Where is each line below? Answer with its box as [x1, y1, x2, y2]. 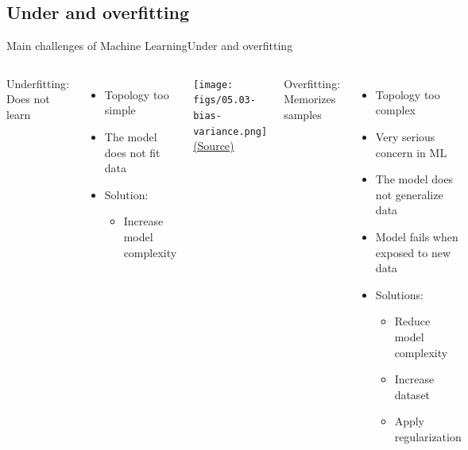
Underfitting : [6, 75, 70, 91]
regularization [394, 428, 462, 444]
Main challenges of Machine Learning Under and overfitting [6, 37, 293, 54]
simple [104, 102, 136, 118]
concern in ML [375, 144, 447, 160]
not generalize [375, 186, 443, 202]
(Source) [193, 137, 234, 154]
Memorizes [284, 90, 336, 107]
